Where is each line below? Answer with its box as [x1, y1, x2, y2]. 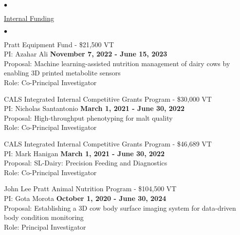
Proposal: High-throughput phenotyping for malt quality [4, 112, 173, 123]
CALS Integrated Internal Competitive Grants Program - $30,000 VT [4, 93, 212, 104]
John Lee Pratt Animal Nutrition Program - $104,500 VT [4, 183, 177, 194]
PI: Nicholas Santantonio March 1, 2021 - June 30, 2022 [4, 103, 185, 113]
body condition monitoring [4, 212, 84, 222]
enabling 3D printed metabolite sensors [4, 68, 121, 78]
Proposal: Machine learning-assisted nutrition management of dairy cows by [4, 58, 230, 68]
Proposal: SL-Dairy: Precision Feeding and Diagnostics [4, 158, 167, 168]
